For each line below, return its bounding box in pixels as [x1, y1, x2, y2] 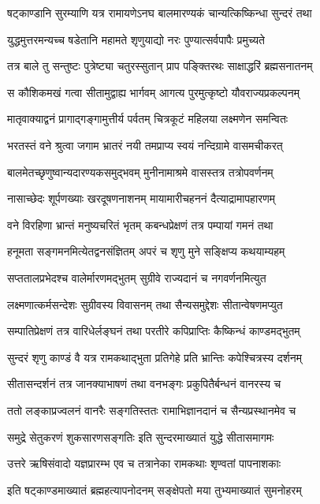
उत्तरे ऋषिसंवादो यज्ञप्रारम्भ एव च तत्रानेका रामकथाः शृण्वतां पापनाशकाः [7, 455, 281, 472]
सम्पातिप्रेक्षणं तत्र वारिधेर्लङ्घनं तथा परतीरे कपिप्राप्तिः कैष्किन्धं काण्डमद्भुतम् [7, 323, 300, 339]
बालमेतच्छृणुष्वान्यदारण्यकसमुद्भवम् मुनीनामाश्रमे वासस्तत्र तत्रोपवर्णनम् [7, 163, 273, 180]
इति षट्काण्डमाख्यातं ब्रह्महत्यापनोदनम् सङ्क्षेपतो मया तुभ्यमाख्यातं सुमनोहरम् [7, 481, 302, 498]
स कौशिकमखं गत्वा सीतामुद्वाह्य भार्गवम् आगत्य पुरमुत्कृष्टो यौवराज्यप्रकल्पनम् [7, 84, 300, 100]
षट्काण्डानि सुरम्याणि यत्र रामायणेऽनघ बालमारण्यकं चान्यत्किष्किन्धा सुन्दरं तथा [7, 5, 312, 21]
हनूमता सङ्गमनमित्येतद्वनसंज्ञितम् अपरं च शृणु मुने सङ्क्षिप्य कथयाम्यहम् [7, 243, 285, 259]
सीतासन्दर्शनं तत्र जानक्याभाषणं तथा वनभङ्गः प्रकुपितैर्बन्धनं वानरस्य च [7, 375, 281, 392]
